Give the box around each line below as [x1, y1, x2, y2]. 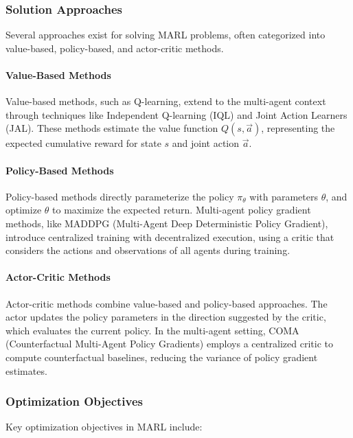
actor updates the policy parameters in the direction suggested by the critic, [5, 310, 326, 324]
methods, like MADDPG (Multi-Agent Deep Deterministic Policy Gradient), [5, 216, 328, 230]
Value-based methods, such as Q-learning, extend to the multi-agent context [5, 94, 326, 108]
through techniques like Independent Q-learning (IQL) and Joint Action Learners [5, 107, 348, 122]
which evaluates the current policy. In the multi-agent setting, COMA [5, 323, 299, 337]
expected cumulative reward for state [5, 136, 161, 150]
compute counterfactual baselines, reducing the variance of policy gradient [5, 349, 318, 364]
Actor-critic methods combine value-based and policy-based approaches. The [5, 296, 328, 310]
